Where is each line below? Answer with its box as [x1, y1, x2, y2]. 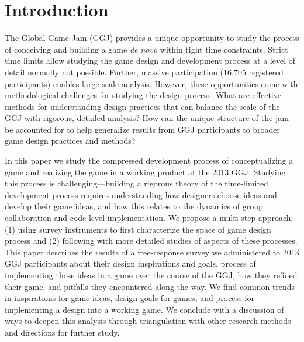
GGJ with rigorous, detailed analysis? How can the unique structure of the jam [5, 112, 289, 124]
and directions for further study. [5, 326, 120, 338]
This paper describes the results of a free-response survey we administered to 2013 [5, 246, 299, 258]
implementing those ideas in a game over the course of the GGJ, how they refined [5, 269, 298, 281]
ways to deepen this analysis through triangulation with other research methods [5, 315, 291, 327]
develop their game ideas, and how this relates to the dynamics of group [5, 200, 263, 212]
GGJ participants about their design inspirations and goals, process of [5, 257, 256, 270]
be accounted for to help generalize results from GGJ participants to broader [5, 123, 281, 135]
